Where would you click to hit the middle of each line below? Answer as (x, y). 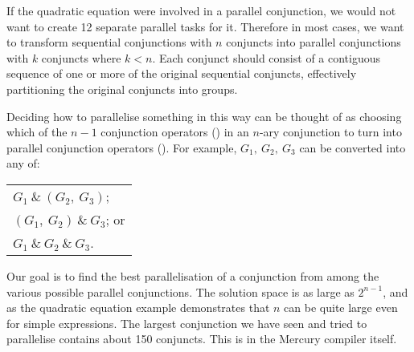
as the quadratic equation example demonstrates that (138, 307)
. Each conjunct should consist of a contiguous (266, 57)
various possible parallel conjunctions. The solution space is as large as (180, 291)
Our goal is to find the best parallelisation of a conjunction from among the (193, 275)
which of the (37, 132)
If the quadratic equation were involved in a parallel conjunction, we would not (201, 10)
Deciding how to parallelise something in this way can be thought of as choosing (204, 116)
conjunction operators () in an (175, 132)
